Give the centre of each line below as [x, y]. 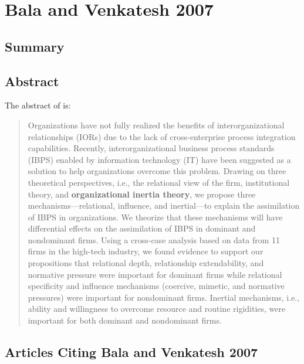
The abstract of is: [38, 105]
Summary [35, 46]
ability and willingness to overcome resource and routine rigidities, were [157, 309]
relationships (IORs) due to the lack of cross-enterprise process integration [162, 136]
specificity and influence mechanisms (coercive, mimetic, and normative [156, 286]
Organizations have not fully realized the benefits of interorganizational [156, 125]
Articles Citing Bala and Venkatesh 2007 [131, 352]
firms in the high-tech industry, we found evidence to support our [146, 251]
